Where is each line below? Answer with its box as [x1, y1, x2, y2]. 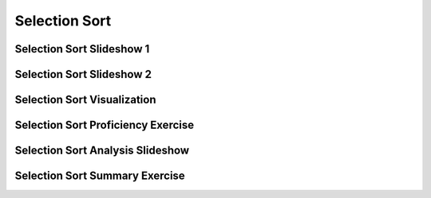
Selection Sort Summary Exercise [14, 169, 185, 183]
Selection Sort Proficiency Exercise [14, 118, 195, 132]
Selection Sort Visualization [14, 93, 156, 107]
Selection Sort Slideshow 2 [14, 68, 152, 81]
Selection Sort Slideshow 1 [14, 42, 150, 56]
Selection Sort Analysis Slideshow [14, 144, 190, 157]
